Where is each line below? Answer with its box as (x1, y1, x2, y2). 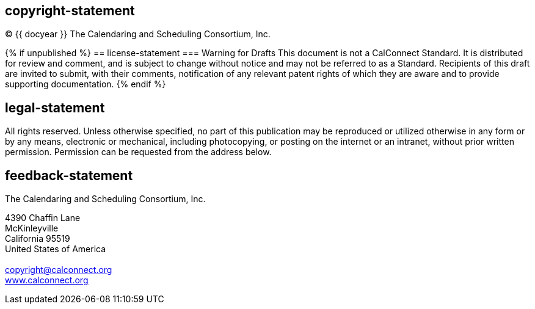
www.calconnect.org (5, 275, 89, 286)
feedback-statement (5, 167, 133, 183)
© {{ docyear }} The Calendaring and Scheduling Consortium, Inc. (5, 29, 271, 40)
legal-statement (5, 100, 105, 115)
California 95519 (5, 233, 70, 244)
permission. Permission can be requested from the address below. (5, 147, 272, 158)
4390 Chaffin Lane (5, 213, 81, 224)
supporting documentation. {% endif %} (5, 79, 166, 90)
